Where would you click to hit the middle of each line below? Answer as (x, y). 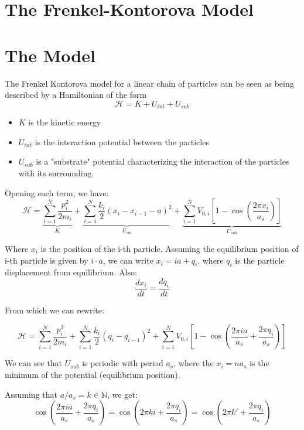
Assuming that (31, 394)
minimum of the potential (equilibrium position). (93, 374)
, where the (194, 363)
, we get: (122, 394)
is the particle (260, 260)
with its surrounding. (56, 173)
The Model (50, 55)
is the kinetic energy (65, 122)
